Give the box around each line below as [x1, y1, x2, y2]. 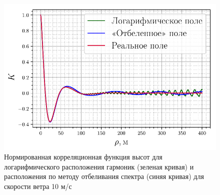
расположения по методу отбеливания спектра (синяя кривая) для [4, 171, 204, 181]
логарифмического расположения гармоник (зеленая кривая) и [4, 161, 194, 171]
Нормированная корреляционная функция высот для [4, 151, 162, 162]
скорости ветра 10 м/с [4, 181, 72, 191]
